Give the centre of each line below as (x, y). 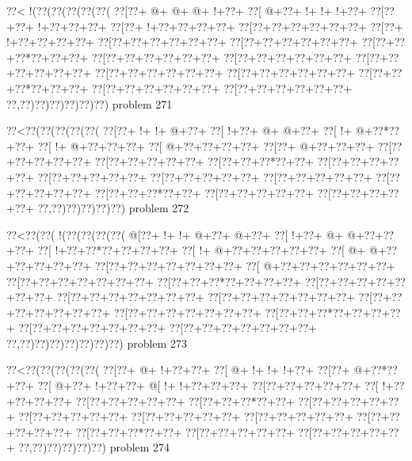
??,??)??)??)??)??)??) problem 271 (90, 103)
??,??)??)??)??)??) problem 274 (94, 447)
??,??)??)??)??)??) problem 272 (113, 208)
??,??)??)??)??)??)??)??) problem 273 (97, 343)
